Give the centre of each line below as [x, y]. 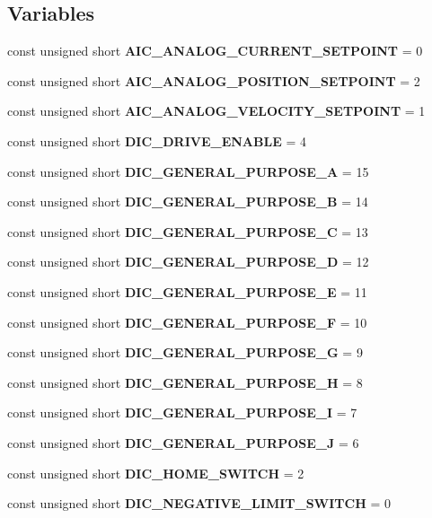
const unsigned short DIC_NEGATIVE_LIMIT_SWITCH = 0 [199, 503]
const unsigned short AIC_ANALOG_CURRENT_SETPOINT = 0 [215, 51]
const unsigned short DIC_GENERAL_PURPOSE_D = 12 [188, 262]
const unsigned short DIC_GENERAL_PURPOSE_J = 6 [183, 442]
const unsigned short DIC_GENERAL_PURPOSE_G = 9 [185, 352]
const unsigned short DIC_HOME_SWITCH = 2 [156, 473]
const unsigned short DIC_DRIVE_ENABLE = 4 [157, 140]
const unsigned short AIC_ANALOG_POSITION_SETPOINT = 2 [214, 80]
